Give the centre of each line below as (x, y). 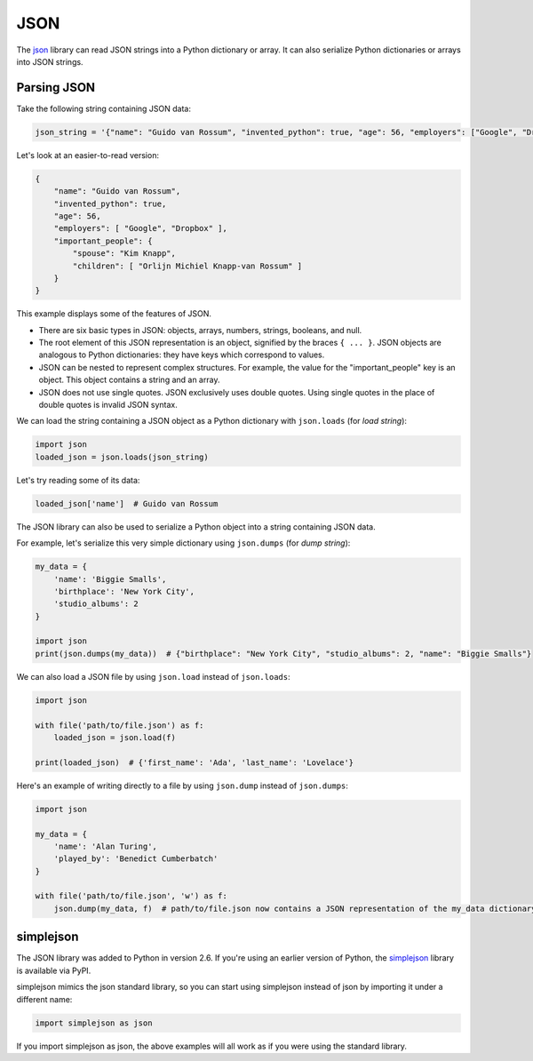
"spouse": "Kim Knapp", (124, 254)
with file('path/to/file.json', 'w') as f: (131, 896)
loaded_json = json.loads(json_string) (122, 457)
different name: (44, 999)
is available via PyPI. (54, 970)
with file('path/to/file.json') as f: (119, 725)
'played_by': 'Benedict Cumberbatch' (136, 859)
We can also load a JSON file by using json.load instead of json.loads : (153, 676)
